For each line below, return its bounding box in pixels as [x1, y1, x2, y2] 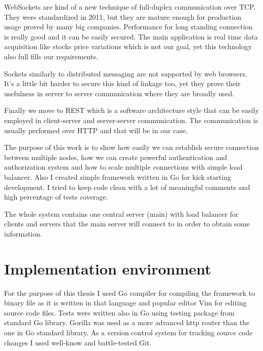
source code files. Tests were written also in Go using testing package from [4, 307, 235, 318]
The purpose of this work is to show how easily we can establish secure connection [4, 142, 259, 152]
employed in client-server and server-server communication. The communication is [4, 114, 258, 125]
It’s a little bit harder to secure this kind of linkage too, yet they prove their [4, 78, 241, 89]
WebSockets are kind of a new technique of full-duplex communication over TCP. [4, 2, 256, 12]
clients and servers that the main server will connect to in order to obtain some [4, 218, 250, 229]
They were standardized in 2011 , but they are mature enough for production [4, 11, 241, 22]
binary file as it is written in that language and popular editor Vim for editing [4, 297, 247, 308]
